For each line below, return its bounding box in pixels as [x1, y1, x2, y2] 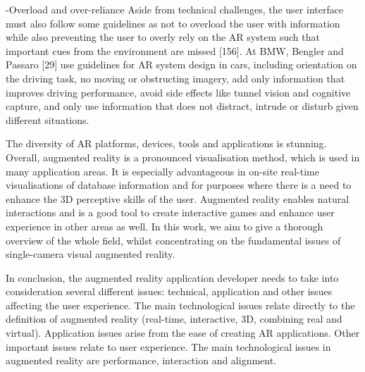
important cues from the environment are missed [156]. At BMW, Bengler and [6, 43, 344, 58]
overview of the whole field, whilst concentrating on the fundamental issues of [6, 232, 341, 247]
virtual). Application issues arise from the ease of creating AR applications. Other [6, 325, 360, 340]
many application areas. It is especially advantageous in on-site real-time [6, 163, 319, 178]
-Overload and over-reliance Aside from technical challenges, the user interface [6, 2, 344, 16]
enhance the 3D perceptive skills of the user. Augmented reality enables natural [6, 191, 349, 206]
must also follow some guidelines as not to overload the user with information [6, 15, 340, 30]
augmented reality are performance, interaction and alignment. [6, 353, 277, 368]
